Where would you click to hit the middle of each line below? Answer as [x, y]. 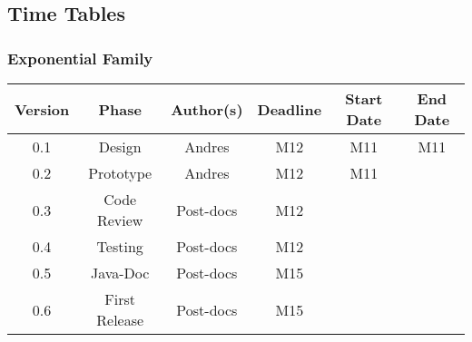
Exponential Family [80, 58]
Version [42, 109]
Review [120, 220]
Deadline [290, 109]
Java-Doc [120, 273]
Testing [120, 246]
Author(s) [207, 109]
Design [120, 147]
